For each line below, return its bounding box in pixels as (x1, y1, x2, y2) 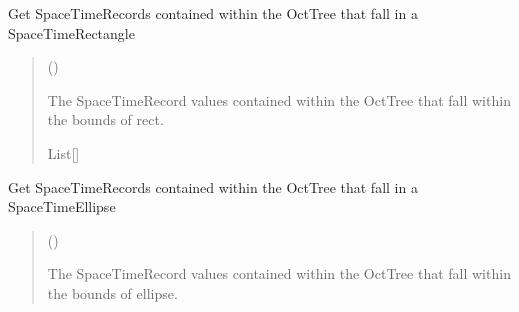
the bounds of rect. (47, 109, 164, 130)
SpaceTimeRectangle (8, 22, 135, 43)
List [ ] (47, 142, 80, 163)
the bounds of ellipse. (47, 282, 178, 303)
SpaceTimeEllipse (8, 196, 116, 217)
